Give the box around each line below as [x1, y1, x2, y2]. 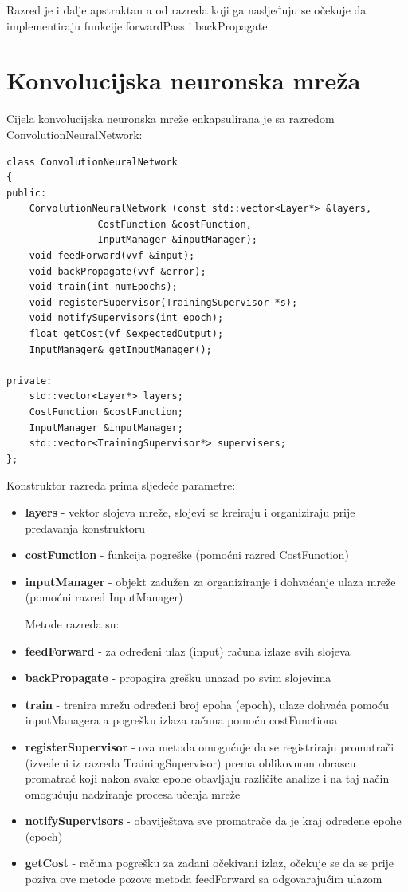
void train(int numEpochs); [29, 281, 178, 293]
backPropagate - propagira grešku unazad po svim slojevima [25, 669, 331, 686]
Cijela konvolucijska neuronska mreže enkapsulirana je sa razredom [6, 110, 335, 127]
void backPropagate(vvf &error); [29, 265, 206, 277]
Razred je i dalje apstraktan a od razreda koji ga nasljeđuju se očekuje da [6, 2, 367, 18]
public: [6, 187, 47, 199]
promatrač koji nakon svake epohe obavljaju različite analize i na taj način [25, 770, 390, 787]
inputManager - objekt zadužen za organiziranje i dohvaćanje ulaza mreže [25, 573, 396, 589]
